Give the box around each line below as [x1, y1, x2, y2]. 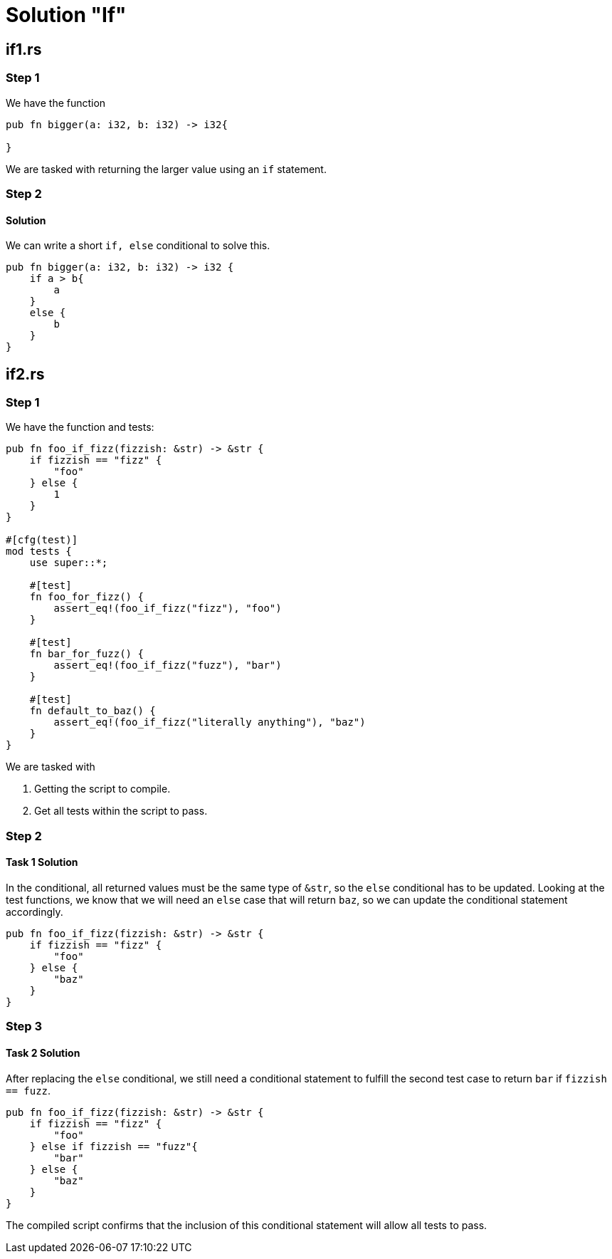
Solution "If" [6, 3, 127, 27]
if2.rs [6, 365, 45, 383]
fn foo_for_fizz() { [29, 591, 144, 603]
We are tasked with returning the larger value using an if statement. [6, 162, 327, 175]
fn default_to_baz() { [29, 705, 156, 717]
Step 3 [6, 1019, 43, 1034]
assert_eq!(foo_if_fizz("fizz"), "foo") [53, 602, 282, 615]
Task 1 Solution [6, 856, 78, 869]
